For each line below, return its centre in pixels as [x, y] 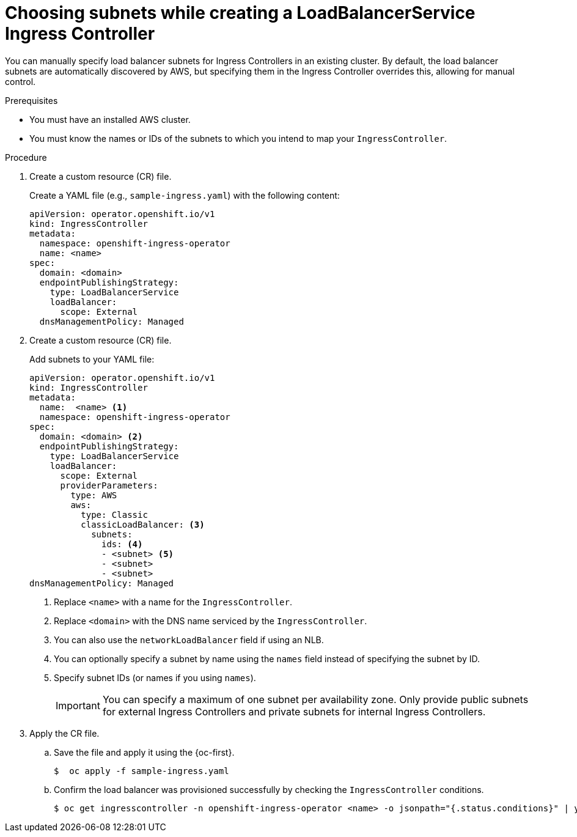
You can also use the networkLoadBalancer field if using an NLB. [189, 640]
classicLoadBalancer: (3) [143, 524]
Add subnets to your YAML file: [92, 359]
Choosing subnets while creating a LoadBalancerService [240, 13]
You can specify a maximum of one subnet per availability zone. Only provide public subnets [315, 699]
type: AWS [94, 495]
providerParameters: [109, 485]
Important [78, 705]
